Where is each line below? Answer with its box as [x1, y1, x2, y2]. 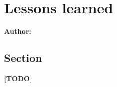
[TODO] [4, 73, 32, 83]
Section [4, 50, 42, 65]
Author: [4, 26, 32, 36]
